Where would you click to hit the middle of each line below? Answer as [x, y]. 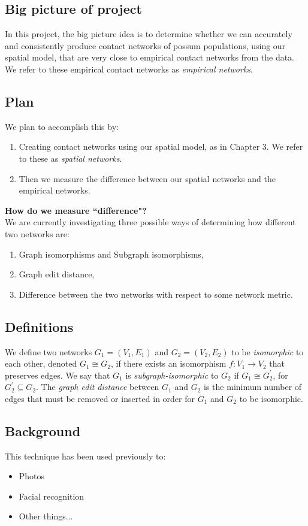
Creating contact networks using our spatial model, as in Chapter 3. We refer [161, 146]
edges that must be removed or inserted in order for [100, 398]
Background [43, 430]
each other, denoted [41, 363]
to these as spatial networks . [70, 158]
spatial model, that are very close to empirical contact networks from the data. [150, 57]
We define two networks [49, 351]
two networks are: [37, 233]
